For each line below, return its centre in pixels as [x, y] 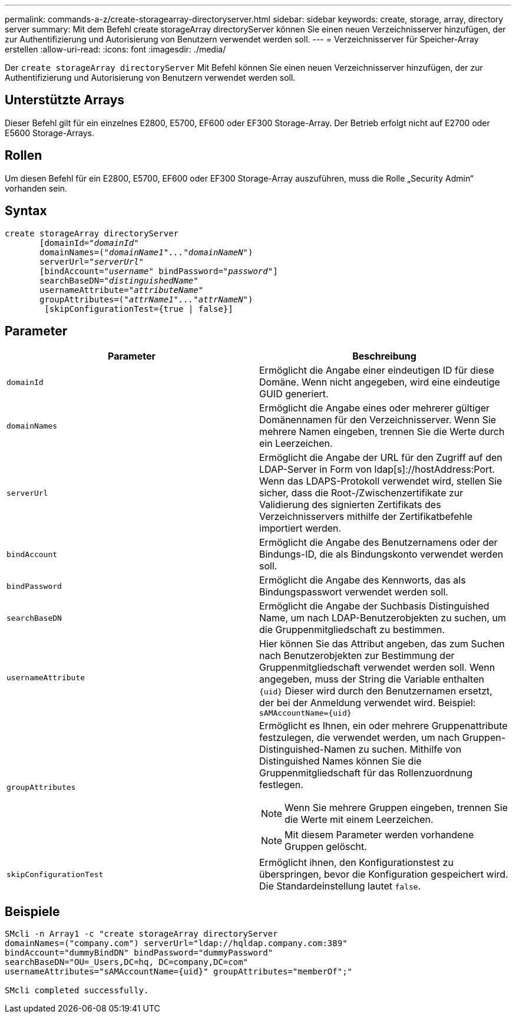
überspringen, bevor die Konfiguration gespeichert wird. [384, 874]
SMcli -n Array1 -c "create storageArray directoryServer [141, 934]
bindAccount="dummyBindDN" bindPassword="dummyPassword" [139, 953]
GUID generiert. [294, 394]
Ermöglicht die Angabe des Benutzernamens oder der [378, 543]
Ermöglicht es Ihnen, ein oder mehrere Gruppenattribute [383, 726]
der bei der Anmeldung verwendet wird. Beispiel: [368, 703]
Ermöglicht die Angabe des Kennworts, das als [363, 580]
